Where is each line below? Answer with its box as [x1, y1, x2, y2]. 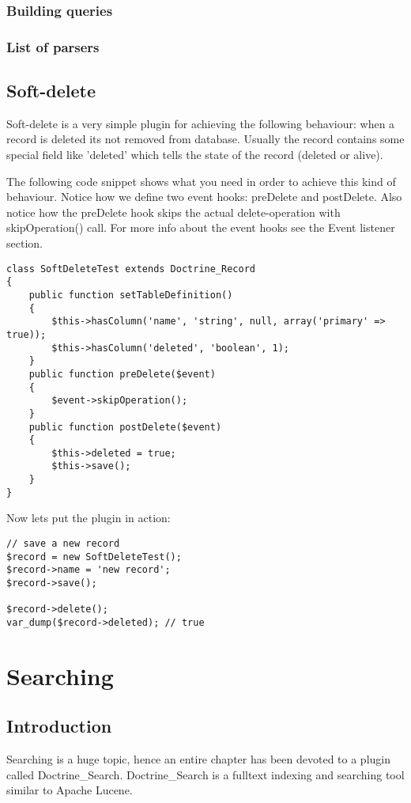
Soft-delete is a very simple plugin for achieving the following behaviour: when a [6, 115, 395, 131]
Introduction [6, 714, 112, 738]
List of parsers [6, 36, 100, 56]
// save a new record [6, 538, 120, 550]
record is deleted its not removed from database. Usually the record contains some [6, 131, 405, 147]
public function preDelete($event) [28, 368, 216, 380]
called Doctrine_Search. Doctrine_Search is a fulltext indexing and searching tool [6, 766, 405, 782]
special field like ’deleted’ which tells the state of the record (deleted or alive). [6, 146, 383, 163]
